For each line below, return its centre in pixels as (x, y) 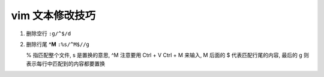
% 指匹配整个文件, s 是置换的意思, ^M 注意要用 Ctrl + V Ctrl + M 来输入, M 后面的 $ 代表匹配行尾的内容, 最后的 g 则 (167, 55)
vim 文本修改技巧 (53, 16)
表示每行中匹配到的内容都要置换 (65, 63)
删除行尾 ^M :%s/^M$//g (58, 44)
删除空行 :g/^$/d (49, 33)
